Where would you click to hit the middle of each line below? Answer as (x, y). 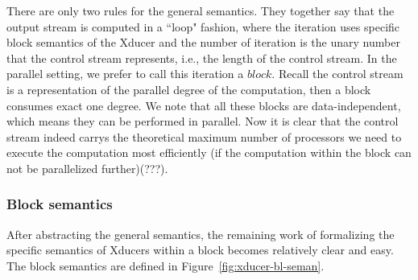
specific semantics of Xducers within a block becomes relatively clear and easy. (200, 250)
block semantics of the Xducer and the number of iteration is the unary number (203, 42)
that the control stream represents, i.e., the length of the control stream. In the (202, 58)
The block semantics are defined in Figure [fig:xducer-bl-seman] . (166, 265)
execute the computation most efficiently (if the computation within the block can (209, 152)
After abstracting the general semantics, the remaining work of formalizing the (201, 234)
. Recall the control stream (337, 74)
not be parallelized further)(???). (87, 168)
